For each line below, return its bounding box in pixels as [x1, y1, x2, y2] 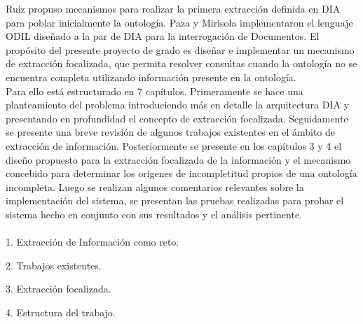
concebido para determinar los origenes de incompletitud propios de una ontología [6, 166, 357, 181]
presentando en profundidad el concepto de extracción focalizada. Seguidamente [6, 111, 348, 125]
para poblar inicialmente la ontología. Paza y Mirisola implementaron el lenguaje [6, 15, 353, 29]
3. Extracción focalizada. [6, 281, 111, 296]
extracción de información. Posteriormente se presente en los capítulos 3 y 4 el [6, 138, 342, 153]
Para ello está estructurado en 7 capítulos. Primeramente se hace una [6, 83, 303, 98]
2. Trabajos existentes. [6, 258, 102, 272]
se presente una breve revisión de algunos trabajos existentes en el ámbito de [6, 125, 336, 139]
